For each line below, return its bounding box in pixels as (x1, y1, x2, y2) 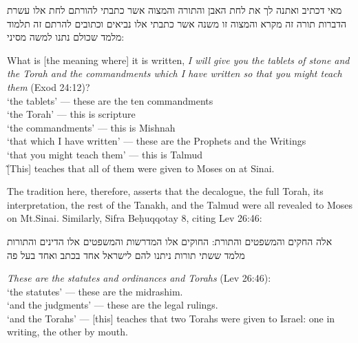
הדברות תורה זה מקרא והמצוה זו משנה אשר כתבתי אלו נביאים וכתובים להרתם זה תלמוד (7, 16, 347, 30)
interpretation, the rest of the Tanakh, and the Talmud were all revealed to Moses (7, 197, 353, 211)
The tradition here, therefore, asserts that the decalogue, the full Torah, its (7, 184, 324, 198)
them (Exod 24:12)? (7, 79, 90, 94)
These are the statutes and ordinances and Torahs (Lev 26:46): (7, 271, 271, 285)
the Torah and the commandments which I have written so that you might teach (7, 66, 342, 81)
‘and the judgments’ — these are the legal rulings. (7, 298, 218, 312)
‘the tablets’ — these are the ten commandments (7, 93, 213, 107)
